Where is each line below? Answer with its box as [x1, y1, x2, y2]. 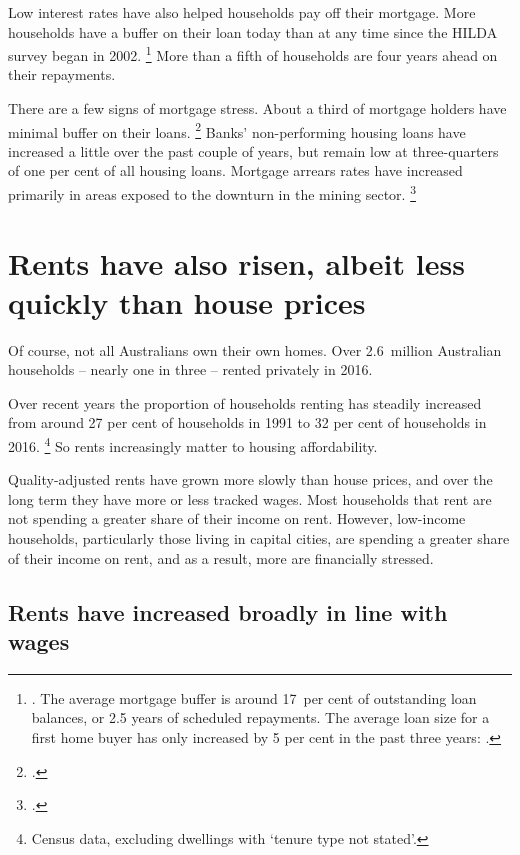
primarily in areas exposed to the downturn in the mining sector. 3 [8, 181, 417, 204]
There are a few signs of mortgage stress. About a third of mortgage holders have [8, 98, 507, 119]
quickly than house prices [8, 281, 366, 322]
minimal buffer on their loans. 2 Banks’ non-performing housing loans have [8, 118, 466, 142]
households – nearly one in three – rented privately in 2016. [8, 359, 373, 380]
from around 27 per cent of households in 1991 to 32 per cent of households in [8, 412, 487, 433]
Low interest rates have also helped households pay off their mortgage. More [8, 2, 476, 22]
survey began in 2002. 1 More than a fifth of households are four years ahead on [8, 42, 498, 65]
